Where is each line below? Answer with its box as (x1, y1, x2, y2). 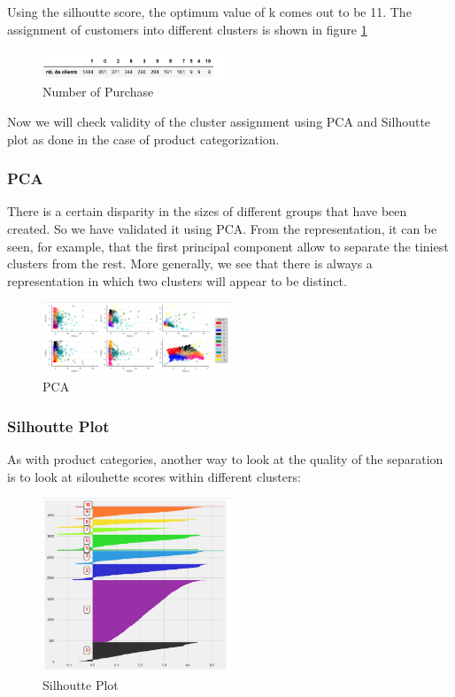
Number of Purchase (42, 82, 154, 101)
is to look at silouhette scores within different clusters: (7, 467, 301, 485)
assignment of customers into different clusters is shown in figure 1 (7, 19, 367, 38)
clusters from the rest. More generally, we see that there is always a (7, 254, 373, 273)
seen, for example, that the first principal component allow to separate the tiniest (7, 236, 449, 255)
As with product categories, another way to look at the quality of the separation (7, 450, 443, 469)
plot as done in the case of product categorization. (7, 129, 280, 148)
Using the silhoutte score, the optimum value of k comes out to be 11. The (7, 3, 412, 20)
